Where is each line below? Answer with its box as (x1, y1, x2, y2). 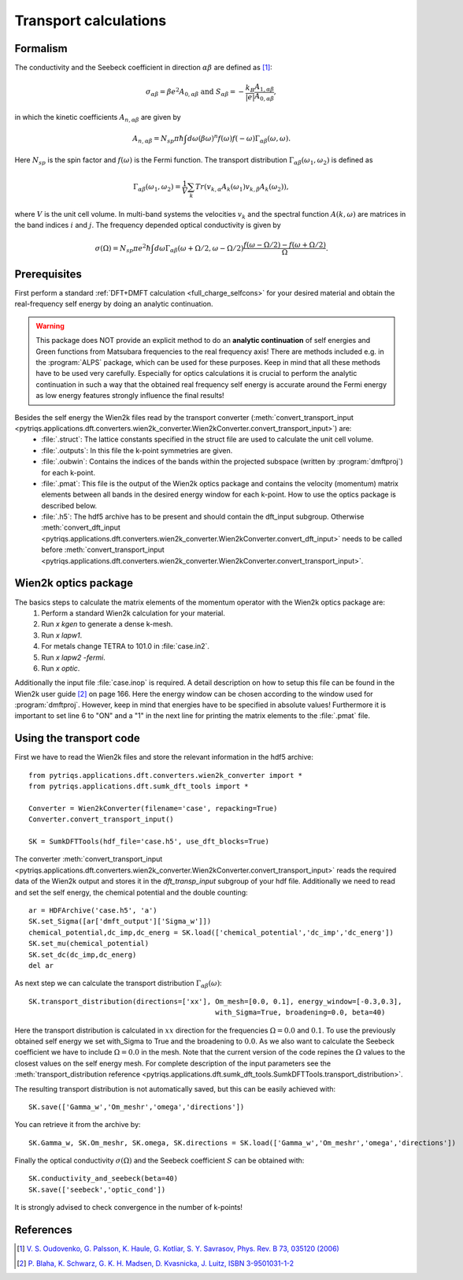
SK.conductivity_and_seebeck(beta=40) (28, 1174, 179, 1183)
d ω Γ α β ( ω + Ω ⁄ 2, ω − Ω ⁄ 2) (154, 244, 244, 254)
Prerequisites (14, 267, 82, 281)
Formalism (14, 42, 68, 55)
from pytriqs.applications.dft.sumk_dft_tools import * (28, 782, 249, 791)
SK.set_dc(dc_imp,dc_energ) (28, 950, 137, 959)
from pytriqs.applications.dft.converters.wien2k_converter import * (28, 771, 303, 780)
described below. (41, 500, 98, 510)
